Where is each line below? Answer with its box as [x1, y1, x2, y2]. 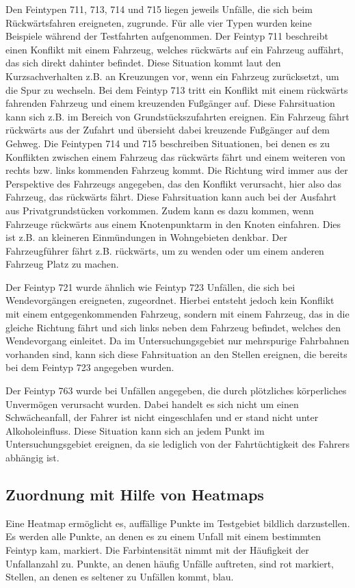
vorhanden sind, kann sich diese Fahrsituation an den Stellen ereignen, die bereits [5, 346, 347, 361]
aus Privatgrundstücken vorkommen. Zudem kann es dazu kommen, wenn [5, 203, 314, 217]
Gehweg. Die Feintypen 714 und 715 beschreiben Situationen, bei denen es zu [5, 136, 330, 150]
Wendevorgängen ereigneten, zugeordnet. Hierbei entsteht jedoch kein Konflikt [5, 293, 334, 307]
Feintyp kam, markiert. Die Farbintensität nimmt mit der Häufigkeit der [5, 542, 309, 557]
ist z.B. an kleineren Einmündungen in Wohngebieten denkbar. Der [5, 230, 287, 244]
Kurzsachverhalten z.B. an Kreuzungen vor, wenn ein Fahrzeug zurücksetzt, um [5, 68, 339, 83]
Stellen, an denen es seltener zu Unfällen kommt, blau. [5, 570, 234, 584]
